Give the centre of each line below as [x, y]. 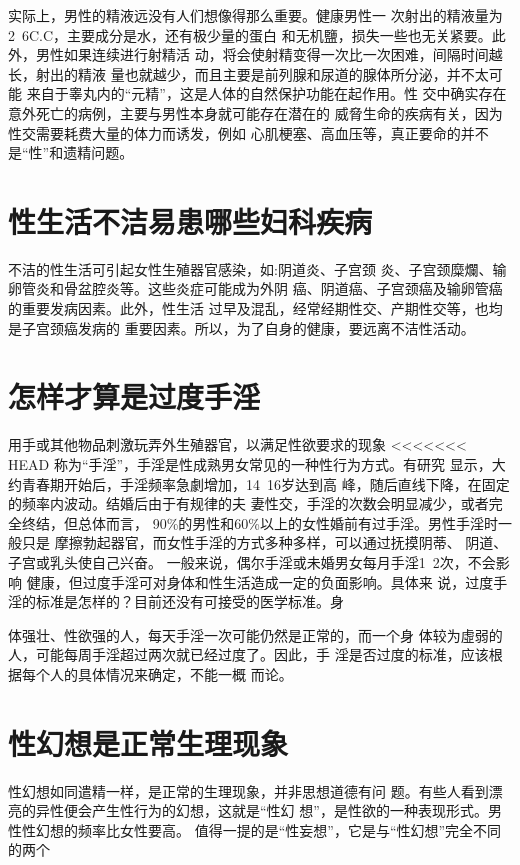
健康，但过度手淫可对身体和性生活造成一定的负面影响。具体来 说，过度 [260, 581]
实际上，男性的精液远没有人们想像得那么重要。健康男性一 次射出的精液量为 [255, 15]
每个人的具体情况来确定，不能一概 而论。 [157, 673]
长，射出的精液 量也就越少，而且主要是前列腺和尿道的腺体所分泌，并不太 [248, 73]
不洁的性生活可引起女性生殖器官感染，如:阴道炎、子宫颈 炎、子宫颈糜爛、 [250, 268]
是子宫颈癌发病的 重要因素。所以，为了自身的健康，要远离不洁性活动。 [241, 327]
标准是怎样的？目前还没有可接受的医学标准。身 [189, 601]
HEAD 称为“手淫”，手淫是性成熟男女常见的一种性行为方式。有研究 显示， [250, 463]
